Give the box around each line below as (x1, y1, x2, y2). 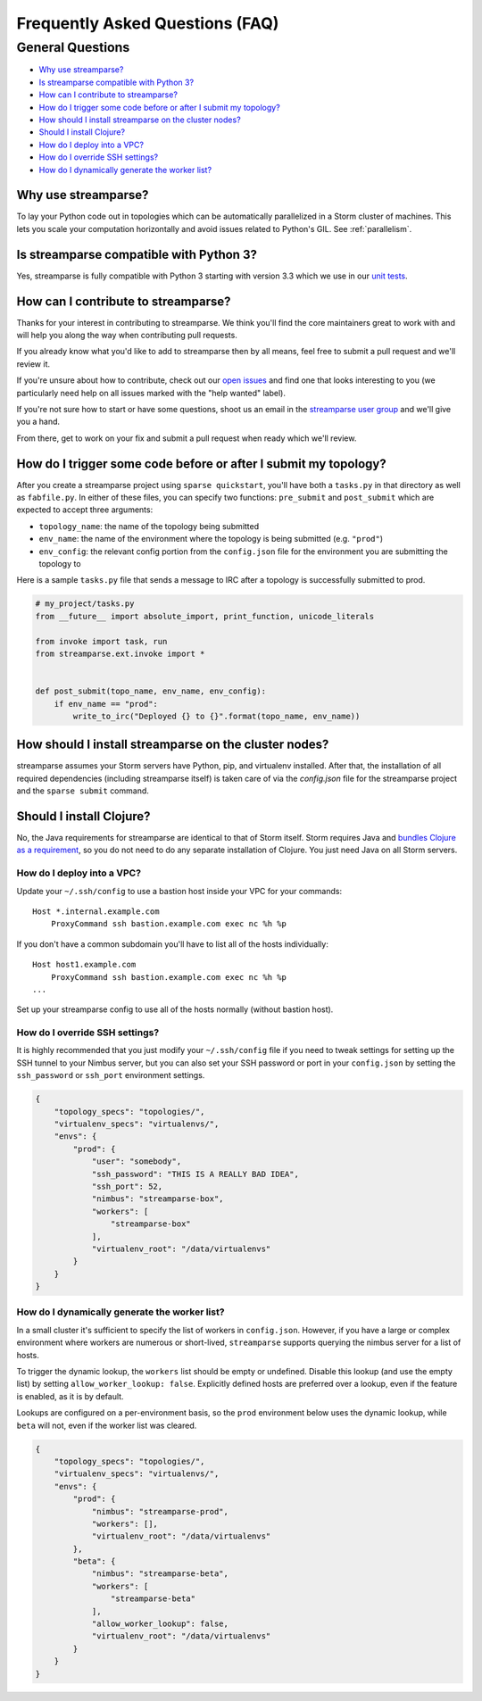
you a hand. (16, 416, 61, 427)
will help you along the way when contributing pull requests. (16, 330, 238, 341)
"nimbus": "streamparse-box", (91, 1194, 224, 1204)
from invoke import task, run (35, 636, 168, 646)
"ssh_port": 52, (91, 1181, 163, 1191)
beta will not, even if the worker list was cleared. (16, 1420, 197, 1431)
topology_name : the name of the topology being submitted (38, 520, 260, 531)
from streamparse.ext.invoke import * (35, 648, 205, 659)
